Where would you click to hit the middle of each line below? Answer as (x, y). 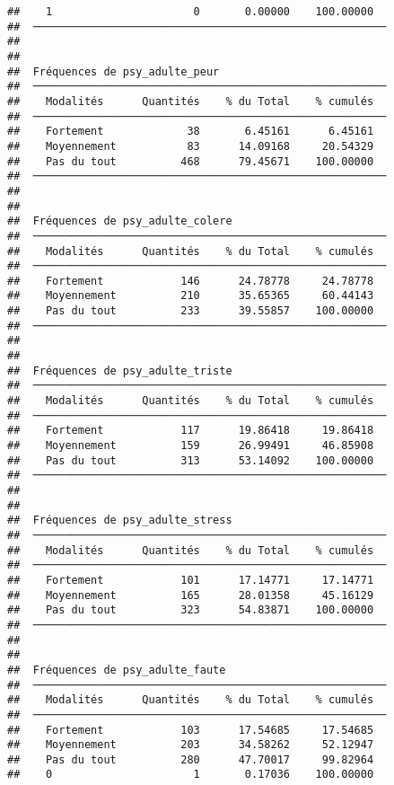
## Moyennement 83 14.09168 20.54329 (191, 146)
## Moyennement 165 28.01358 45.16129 (191, 595)
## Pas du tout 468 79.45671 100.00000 (191, 161)
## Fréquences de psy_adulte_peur (114, 71)
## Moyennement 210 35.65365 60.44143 (191, 296)
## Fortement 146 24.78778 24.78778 (191, 281)
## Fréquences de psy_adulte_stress (120, 520)
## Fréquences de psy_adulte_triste (120, 370)
